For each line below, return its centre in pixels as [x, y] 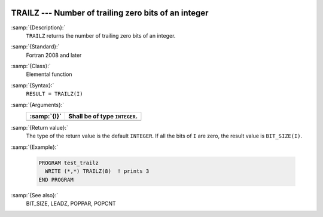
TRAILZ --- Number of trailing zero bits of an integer [110, 13]
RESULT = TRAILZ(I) [54, 94]
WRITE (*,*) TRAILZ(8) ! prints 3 [97, 171]
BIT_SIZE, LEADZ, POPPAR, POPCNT [71, 203]
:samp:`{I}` [46, 117]
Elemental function [49, 74]
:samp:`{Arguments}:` [38, 105]
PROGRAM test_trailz [68, 163]
